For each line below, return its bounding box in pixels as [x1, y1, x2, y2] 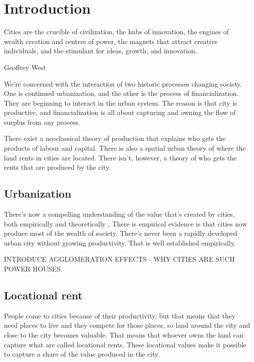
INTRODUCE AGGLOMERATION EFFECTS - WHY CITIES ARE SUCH [4, 254, 235, 264]
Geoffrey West [4, 62, 46, 72]
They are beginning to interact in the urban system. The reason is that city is [4, 97, 237, 108]
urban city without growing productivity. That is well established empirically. [4, 237, 236, 248]
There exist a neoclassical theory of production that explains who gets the [4, 133, 226, 143]
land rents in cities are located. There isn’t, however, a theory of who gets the [4, 152, 237, 162]
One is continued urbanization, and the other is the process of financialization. [4, 88, 239, 98]
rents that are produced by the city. [4, 162, 111, 172]
